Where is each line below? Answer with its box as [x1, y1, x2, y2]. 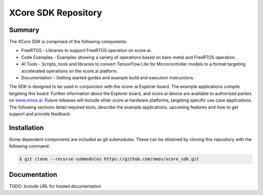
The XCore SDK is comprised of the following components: [9, 39, 128, 45]
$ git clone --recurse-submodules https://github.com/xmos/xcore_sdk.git [19, 156, 199, 162]
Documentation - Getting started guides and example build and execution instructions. [21, 75, 195, 81]
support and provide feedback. [9, 111, 72, 117]
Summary [9, 26, 39, 34]
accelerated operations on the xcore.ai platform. [21, 68, 118, 74]
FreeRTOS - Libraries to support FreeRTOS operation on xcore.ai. [21, 48, 152, 53]
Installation [9, 124, 44, 132]
